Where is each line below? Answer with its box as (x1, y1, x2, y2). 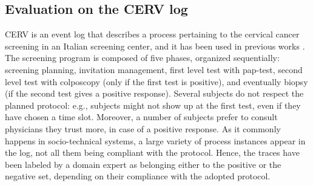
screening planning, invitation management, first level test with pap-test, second (5, 63, 303, 75)
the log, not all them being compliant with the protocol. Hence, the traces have (5, 146, 300, 159)
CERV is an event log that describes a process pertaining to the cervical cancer (5, 28, 300, 40)
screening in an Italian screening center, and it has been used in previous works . (5, 39, 305, 52)
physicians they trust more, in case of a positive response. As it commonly (5, 122, 281, 135)
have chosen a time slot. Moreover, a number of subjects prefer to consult (5, 111, 278, 123)
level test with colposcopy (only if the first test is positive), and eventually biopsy (5, 75, 308, 88)
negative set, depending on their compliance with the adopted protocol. (5, 170, 271, 182)
